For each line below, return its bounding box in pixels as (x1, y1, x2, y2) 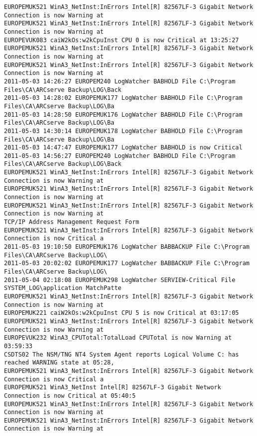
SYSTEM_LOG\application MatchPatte (4, 285, 122, 292)
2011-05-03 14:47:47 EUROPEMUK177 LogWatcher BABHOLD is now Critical (4, 144, 243, 151)
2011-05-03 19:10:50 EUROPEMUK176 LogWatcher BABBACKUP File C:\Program (4, 243, 250, 251)
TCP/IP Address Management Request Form (4, 218, 140, 226)
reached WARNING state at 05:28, (4, 359, 114, 366)
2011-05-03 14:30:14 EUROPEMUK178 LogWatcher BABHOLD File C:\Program (4, 127, 243, 135)
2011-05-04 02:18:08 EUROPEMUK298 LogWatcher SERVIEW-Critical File (4, 276, 236, 284)
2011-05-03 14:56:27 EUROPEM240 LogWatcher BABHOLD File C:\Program (4, 152, 236, 159)
